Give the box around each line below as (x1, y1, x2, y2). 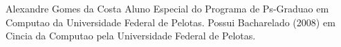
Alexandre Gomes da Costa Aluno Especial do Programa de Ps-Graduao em (6, 1, 329, 15)
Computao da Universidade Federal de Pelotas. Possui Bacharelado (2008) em (6, 15, 335, 29)
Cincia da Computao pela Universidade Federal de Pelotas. (6, 28, 256, 43)
